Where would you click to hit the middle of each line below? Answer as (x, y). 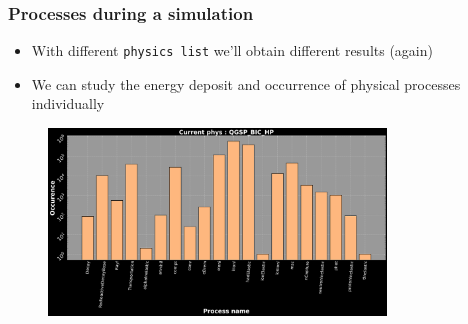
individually (68, 103)
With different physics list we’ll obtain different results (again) (232, 50)
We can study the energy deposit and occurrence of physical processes (246, 83)
